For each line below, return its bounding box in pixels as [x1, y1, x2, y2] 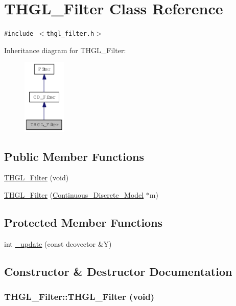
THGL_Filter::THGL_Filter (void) [4, 290, 155, 303]
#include [4, 30, 34, 38]
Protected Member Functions [4, 214, 163, 230]
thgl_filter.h [46, 30, 95, 38]
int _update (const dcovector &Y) [4, 238, 112, 249]
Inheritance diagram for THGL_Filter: [4, 44, 126, 55]
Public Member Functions [4, 148, 144, 164]
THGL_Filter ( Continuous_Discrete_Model [4, 189, 144, 200]
